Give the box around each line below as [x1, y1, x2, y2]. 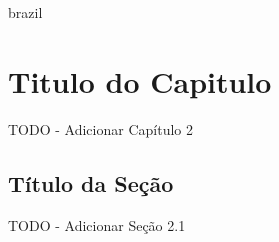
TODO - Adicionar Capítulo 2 [8, 118, 193, 139]
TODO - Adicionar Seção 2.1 [8, 214, 186, 235]
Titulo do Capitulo [8, 60, 272, 101]
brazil [8, 2, 43, 22]
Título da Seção [8, 167, 174, 198]
